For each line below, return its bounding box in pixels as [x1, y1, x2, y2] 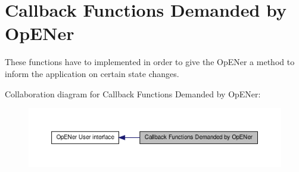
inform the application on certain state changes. [5, 67, 179, 79]
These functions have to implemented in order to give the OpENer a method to [5, 56, 295, 68]
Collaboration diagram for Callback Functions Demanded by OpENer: [5, 87, 261, 100]
